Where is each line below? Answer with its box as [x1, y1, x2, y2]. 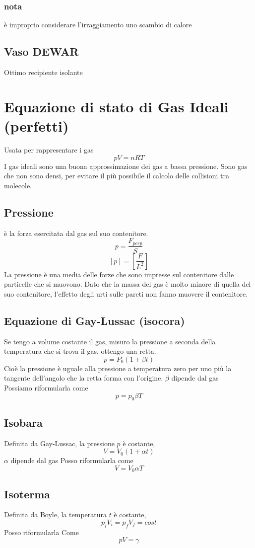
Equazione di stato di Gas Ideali [4, 96, 229, 116]
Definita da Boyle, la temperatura [4, 509, 107, 520]
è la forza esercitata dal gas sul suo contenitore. [4, 228, 148, 238]
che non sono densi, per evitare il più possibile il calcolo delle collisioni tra [4, 170, 229, 181]
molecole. [4, 180, 32, 190]
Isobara [4, 414, 43, 430]
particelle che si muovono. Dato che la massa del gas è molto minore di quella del [4, 279, 251, 289]
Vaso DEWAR [4, 44, 79, 59]
